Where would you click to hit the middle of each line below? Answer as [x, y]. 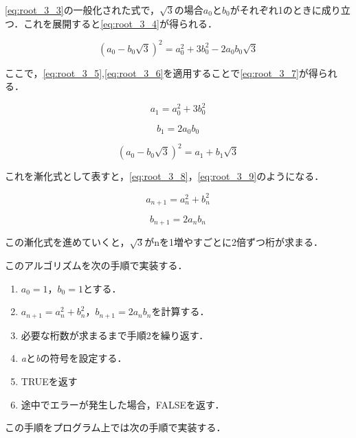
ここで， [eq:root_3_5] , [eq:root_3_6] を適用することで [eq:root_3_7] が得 [162, 72]
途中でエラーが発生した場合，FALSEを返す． [123, 404]
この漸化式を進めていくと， [67, 242]
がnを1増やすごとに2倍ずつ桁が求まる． [234, 242]
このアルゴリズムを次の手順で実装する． [96, 265]
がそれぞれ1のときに [276, 10]
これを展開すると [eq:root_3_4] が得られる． [120, 23]
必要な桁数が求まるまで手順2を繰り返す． [115, 335]
